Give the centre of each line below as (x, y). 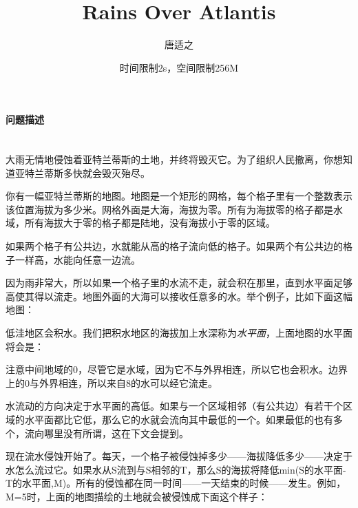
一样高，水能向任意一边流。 (77, 259)
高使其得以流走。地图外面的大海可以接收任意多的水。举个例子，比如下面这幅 (179, 296)
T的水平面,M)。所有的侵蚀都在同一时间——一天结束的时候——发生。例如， (176, 483)
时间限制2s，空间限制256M (179, 67)
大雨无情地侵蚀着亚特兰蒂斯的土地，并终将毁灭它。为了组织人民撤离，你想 (174, 159)
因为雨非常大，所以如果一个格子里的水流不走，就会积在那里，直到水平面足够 (179, 283)
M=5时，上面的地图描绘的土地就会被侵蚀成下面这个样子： (137, 496)
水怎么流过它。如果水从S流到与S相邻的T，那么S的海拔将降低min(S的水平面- (176, 469)
